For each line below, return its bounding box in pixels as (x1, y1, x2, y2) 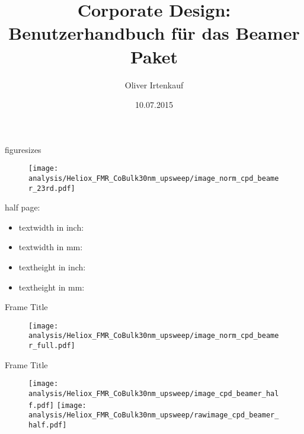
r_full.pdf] (28, 342, 75, 350)
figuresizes (5, 143, 41, 155)
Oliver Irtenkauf (124, 78, 184, 91)
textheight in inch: (18, 261, 86, 273)
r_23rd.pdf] (28, 184, 75, 193)
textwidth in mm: (18, 241, 83, 253)
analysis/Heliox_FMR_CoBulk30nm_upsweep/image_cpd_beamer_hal (28, 390, 279, 398)
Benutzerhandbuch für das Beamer (8, 21, 300, 45)
